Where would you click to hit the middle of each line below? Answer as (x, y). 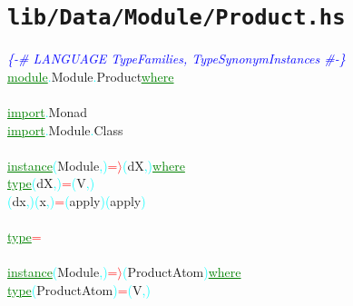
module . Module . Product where (91, 76)
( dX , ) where (153, 165)
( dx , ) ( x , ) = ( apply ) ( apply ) (77, 201)
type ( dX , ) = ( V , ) (51, 183)
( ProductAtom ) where (181, 272)
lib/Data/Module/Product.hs (176, 18)
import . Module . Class (65, 129)
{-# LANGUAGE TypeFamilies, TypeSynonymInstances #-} (176, 59)
